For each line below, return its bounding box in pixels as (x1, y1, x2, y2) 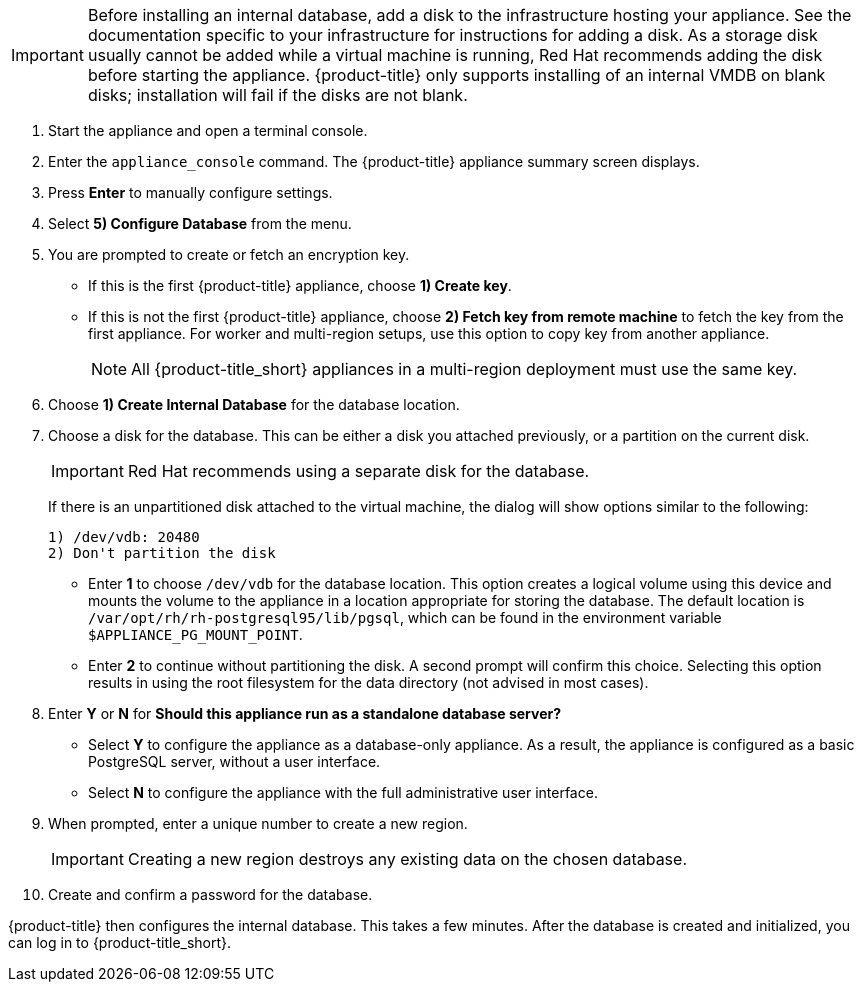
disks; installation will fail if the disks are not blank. (87, 85, 468, 105)
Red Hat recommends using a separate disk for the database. (127, 461, 590, 481)
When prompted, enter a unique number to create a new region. (48, 815, 468, 832)
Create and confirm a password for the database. (48, 886, 373, 903)
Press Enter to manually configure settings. (48, 184, 333, 201)
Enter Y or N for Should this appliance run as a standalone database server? (48, 705, 562, 722)
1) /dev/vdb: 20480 (48, 529, 200, 545)
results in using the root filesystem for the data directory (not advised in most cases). (88, 674, 649, 691)
